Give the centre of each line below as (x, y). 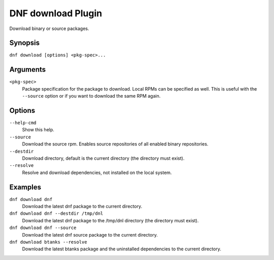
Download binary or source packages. (49, 28)
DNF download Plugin (56, 13)
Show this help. (38, 130)
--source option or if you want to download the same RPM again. (91, 96)
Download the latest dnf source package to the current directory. (90, 235)
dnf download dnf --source (43, 228)
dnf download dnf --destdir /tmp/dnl (56, 213)
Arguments (28, 69)
